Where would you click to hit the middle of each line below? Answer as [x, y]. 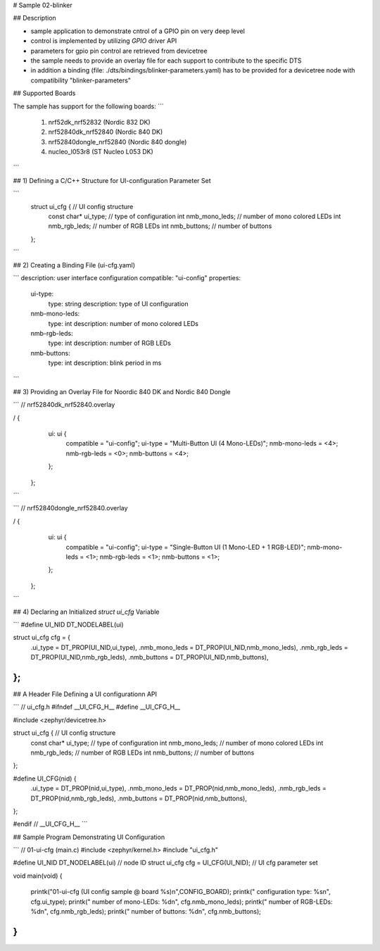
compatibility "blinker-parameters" [81, 80]
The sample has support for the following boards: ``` [89, 106]
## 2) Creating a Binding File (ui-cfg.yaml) [74, 265]
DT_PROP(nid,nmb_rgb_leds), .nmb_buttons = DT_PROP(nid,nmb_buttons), [139, 798]
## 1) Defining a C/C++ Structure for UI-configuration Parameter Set [112, 180]
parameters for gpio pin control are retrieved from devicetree [119, 51]
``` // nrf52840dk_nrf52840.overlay [64, 405]
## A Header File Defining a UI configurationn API [85, 694]
